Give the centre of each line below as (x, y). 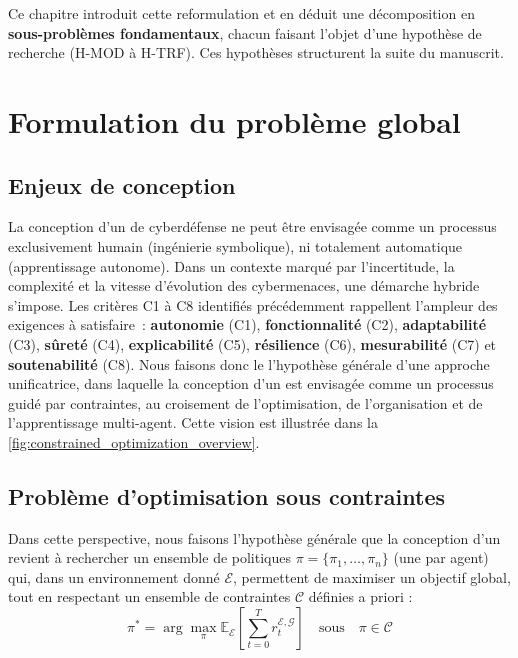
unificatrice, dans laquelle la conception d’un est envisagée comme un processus (251, 383)
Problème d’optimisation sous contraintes (227, 495)
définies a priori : (360, 596)
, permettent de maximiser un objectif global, (371, 576)
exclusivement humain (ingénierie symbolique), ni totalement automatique (235, 245)
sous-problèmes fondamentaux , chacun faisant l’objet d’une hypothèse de (245, 32)
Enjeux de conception (122, 184)
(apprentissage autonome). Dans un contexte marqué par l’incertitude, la (231, 265)
